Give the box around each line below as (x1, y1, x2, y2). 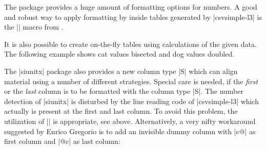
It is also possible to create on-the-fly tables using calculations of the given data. (4, 38, 257, 49)
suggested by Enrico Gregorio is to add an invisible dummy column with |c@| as (4, 126, 256, 136)
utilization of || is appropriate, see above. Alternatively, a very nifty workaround (4, 115, 256, 126)
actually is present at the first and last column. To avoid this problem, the (4, 106, 238, 116)
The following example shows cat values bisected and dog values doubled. (4, 48, 235, 59)
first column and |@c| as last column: (4, 136, 120, 146)
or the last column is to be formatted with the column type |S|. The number (4, 86, 243, 96)
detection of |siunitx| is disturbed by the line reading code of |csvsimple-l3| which (4, 95, 259, 106)
